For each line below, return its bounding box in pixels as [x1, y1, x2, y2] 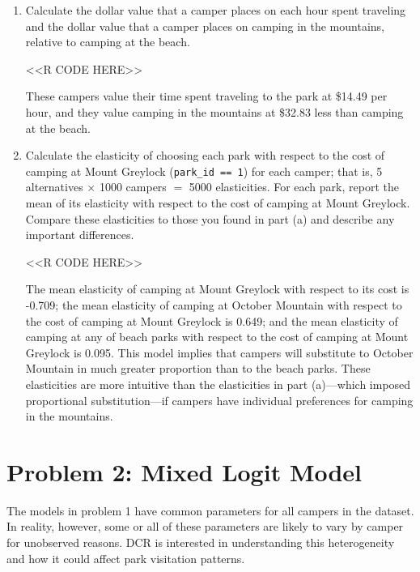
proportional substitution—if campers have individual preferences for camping [25, 391, 414, 408]
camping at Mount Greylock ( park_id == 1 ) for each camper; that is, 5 [25, 162, 383, 179]
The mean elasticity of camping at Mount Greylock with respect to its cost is [25, 280, 409, 297]
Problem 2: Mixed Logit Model [6, 455, 363, 488]
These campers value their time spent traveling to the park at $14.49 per [25, 88, 388, 105]
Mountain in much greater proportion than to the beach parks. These [25, 360, 371, 377]
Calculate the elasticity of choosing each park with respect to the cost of [25, 147, 385, 164]
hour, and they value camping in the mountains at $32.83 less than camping [25, 103, 404, 120]
